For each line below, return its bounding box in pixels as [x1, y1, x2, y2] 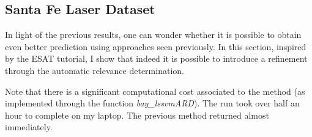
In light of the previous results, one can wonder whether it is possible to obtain [5, 28, 302, 41]
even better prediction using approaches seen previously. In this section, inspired [5, 40, 306, 53]
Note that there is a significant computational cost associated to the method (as [5, 84, 305, 97]
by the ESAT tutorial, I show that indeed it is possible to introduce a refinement [5, 52, 308, 65]
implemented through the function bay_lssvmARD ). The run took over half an [5, 97, 300, 109]
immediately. [5, 120, 53, 133]
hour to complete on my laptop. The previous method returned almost [5, 108, 269, 121]
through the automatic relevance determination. [5, 64, 184, 76]
